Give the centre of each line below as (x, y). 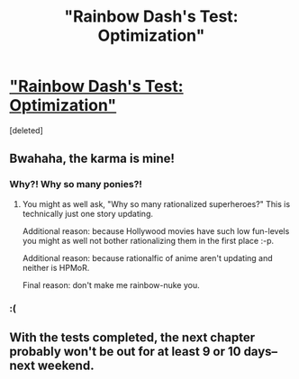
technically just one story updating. (88, 213)
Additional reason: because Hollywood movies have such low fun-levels (156, 230)
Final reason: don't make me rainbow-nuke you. (111, 284)
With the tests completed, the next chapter (132, 337)
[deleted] (26, 130)
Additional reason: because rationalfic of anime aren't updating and (147, 257)
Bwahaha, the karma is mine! (92, 159)
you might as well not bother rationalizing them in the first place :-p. (148, 240)
